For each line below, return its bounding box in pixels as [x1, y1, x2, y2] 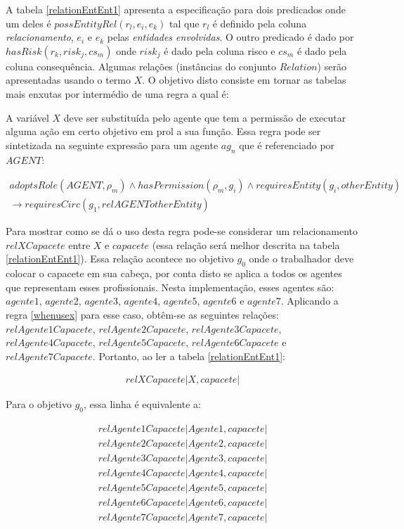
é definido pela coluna [212, 15, 307, 30]
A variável [6, 110, 49, 125]
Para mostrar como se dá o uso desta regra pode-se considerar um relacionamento [6, 224, 358, 238]
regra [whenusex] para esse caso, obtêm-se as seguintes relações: [6, 307, 279, 321]
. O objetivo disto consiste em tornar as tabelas [142, 72, 346, 87]
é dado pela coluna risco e [164, 43, 275, 58]
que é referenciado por [239, 137, 335, 152]
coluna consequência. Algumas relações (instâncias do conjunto [6, 58, 277, 73]
